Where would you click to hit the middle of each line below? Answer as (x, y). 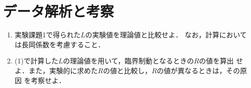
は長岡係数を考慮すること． (60, 44)
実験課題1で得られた (48, 35)
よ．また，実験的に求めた (56, 70)
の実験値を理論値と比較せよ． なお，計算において (166, 35)
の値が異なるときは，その (198, 70)
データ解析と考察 (59, 11)
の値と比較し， (127, 70)
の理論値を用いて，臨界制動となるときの (128, 61)
